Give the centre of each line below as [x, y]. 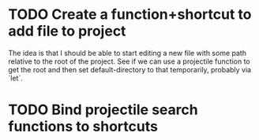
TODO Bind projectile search [103, 110]
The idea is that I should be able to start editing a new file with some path [128, 53]
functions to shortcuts [83, 127]
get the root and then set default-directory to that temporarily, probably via [129, 69]
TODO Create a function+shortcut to [130, 15]
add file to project [67, 31]
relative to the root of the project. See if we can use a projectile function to [129, 61]
